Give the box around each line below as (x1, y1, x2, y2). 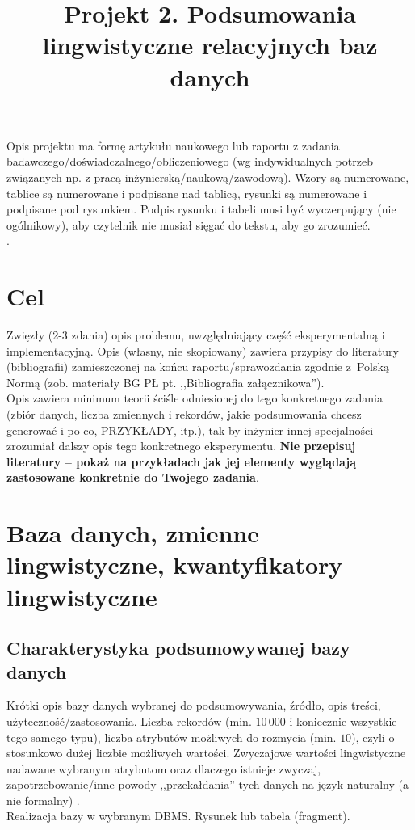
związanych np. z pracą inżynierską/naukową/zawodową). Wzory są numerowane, (6, 168, 409, 185)
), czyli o (351, 728, 395, 745)
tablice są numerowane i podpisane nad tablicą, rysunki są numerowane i (6, 184, 367, 201)
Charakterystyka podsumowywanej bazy (6, 635, 350, 660)
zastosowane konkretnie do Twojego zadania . (6, 469, 259, 486)
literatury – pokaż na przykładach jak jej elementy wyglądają (6, 453, 357, 470)
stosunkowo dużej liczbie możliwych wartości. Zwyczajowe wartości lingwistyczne (6, 744, 406, 761)
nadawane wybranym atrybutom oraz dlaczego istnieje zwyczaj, (6, 760, 321, 777)
